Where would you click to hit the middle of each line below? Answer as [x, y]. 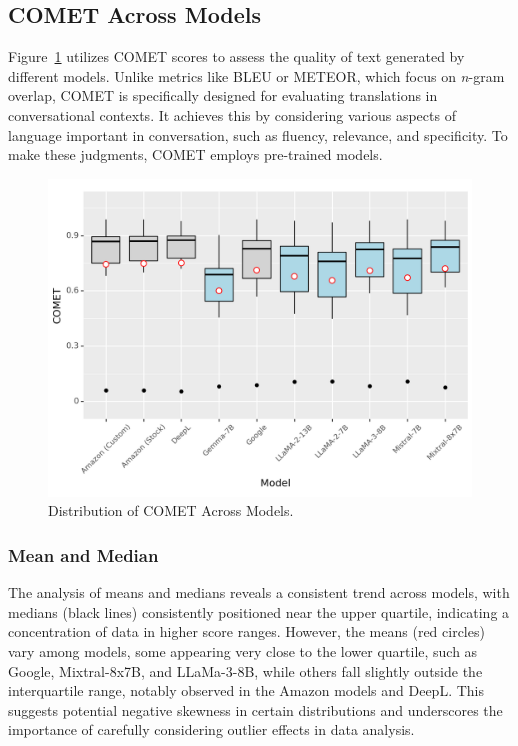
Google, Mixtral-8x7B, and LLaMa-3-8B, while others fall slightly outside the [245, 670]
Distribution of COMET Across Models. [171, 510]
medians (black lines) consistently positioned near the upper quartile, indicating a [259, 611]
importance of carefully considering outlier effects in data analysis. [211, 729]
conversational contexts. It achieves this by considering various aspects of [232, 114]
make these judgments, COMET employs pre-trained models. [195, 154]
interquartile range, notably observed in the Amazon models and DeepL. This [246, 690]
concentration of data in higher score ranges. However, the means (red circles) [246, 631]
